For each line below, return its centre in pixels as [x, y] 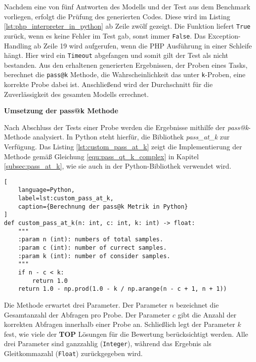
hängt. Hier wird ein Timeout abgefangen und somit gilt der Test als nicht [116, 55]
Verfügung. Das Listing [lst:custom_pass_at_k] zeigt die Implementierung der [123, 146]
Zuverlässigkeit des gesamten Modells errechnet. [76, 94]
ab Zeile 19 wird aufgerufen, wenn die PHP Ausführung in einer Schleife [143, 45]
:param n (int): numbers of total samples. [91, 240]
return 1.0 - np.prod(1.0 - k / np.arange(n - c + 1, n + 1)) [123, 289]
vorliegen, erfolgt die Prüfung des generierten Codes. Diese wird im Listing [117, 16]
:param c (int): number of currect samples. [92, 248]
